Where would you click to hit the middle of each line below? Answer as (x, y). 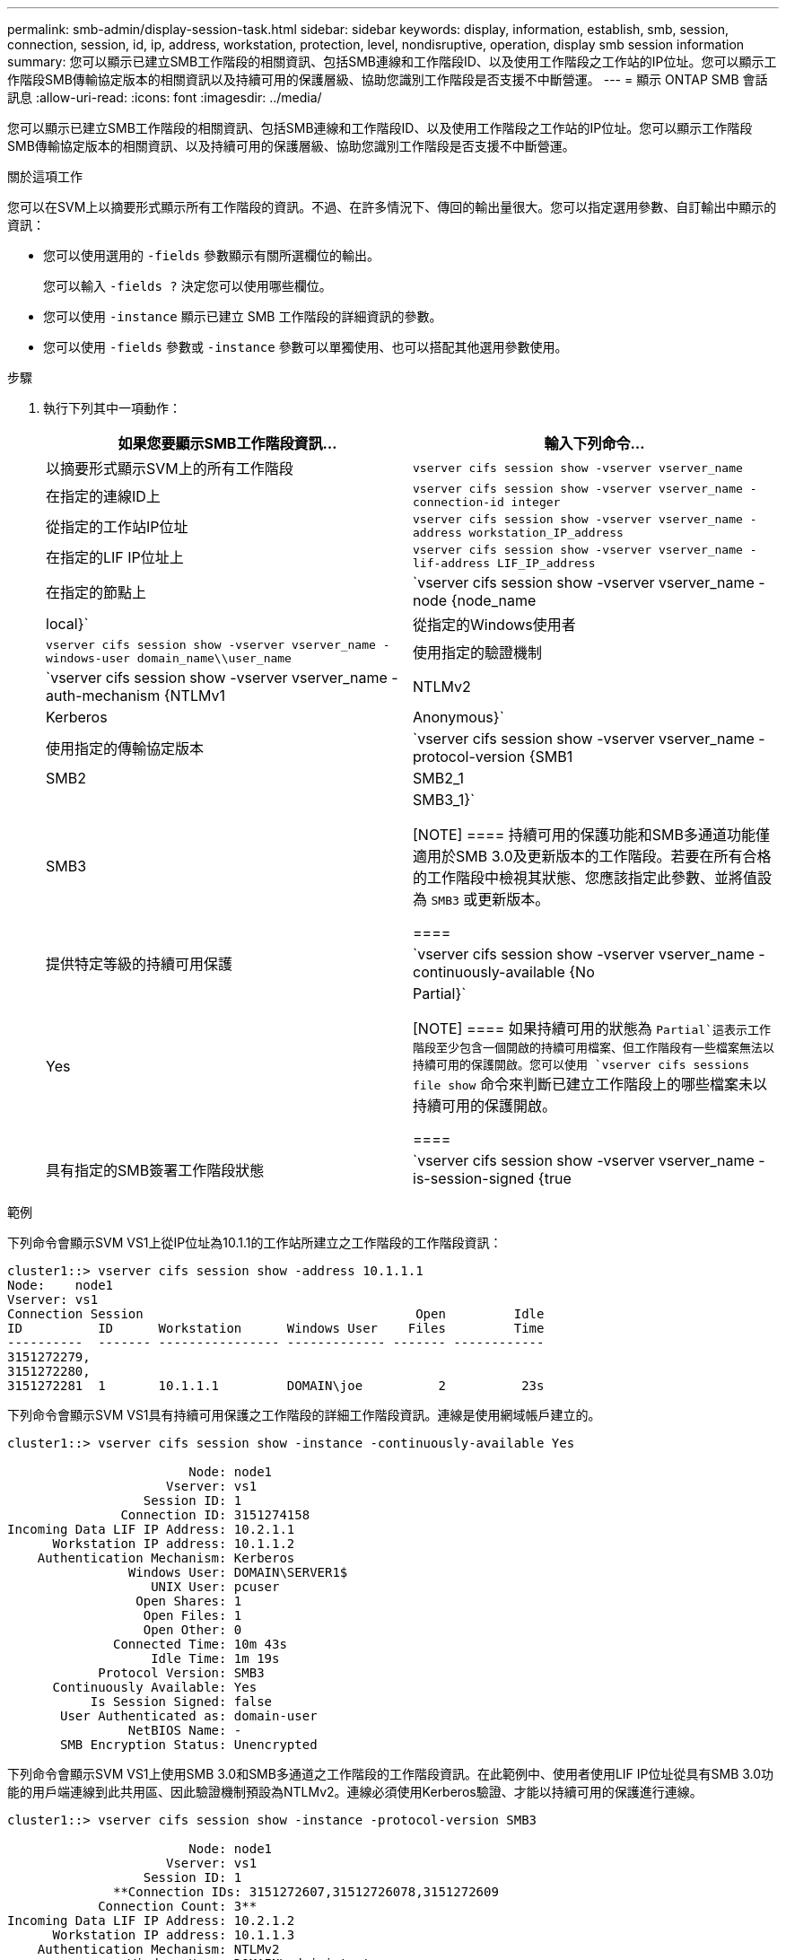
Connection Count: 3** (178, 1906)
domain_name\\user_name (214, 658)
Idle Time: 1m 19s (215, 1658)
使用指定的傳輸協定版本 (125, 748)
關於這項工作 (45, 176)
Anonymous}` (458, 717)
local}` (67, 624)
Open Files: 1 (192, 1615)
